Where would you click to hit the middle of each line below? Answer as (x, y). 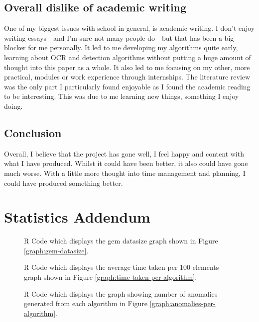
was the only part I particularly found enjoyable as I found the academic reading (127, 86)
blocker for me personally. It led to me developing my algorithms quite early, (121, 47)
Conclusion (33, 132)
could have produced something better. (64, 183)
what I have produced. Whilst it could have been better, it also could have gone (126, 163)
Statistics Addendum (77, 217)
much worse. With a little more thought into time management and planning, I (125, 173)
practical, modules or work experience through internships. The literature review (127, 77)
